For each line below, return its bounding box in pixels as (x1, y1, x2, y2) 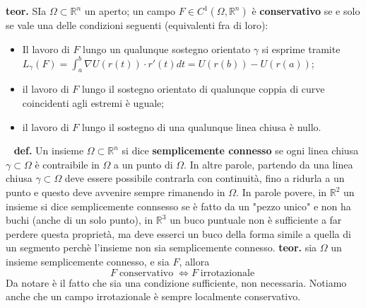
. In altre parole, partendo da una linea (184, 156, 353, 171)
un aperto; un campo (84, 4, 176, 18)
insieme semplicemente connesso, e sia (6, 254, 170, 269)
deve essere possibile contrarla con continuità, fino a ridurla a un (64, 171, 345, 186)
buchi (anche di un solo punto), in (6, 212, 153, 227)
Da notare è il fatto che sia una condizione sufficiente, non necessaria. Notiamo (6, 275, 347, 290)
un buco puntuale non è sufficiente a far (170, 212, 342, 227)
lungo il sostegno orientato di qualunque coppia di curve (81, 81, 325, 96)
